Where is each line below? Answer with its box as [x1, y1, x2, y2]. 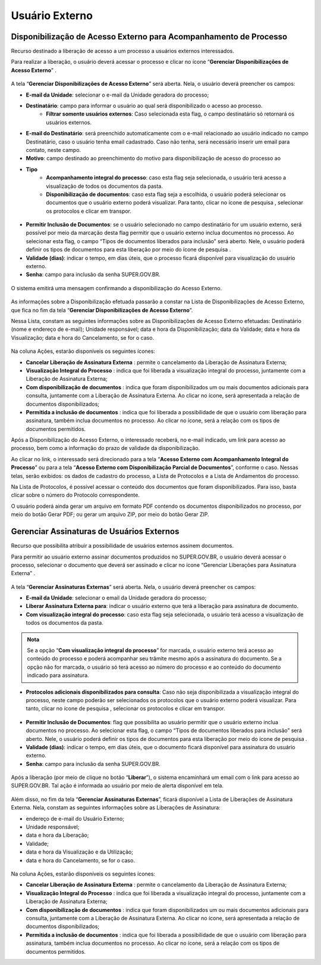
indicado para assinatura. [27, 672, 89, 679]
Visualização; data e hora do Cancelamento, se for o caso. [11, 334, 155, 341]
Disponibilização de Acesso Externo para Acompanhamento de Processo [11, 32, 288, 42]
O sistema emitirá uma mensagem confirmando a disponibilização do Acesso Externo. [11, 284, 222, 291]
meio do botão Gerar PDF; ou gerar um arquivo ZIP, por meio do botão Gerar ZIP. [11, 511, 209, 518]
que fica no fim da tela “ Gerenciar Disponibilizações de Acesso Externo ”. [11, 306, 193, 314]
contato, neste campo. [26, 146, 81, 153]
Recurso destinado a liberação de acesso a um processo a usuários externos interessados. [11, 48, 234, 55]
